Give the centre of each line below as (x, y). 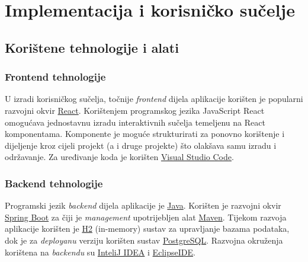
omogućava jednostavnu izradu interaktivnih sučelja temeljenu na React (135, 122)
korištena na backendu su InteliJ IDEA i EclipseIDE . (100, 252)
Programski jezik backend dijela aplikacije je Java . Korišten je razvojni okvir (143, 205)
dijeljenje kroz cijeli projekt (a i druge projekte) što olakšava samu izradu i (141, 145)
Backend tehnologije (54, 183)
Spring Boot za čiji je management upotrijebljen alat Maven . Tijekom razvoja (146, 217)
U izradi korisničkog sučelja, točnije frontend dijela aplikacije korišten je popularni (154, 99)
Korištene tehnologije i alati (92, 47)
